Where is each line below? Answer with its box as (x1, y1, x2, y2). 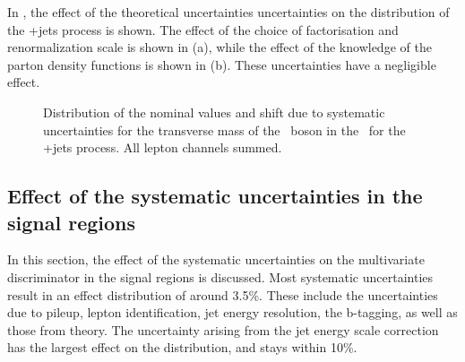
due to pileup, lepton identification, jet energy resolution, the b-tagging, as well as (7, 303, 458, 322)
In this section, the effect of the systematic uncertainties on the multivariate (7, 250, 425, 269)
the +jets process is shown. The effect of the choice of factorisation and (7, 20, 399, 39)
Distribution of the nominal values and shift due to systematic (43, 102, 385, 121)
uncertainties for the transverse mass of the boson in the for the (43, 120, 406, 139)
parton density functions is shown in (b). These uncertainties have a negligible (7, 55, 436, 73)
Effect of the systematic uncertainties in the (7, 182, 423, 210)
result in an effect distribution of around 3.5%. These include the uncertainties (7, 285, 438, 304)
